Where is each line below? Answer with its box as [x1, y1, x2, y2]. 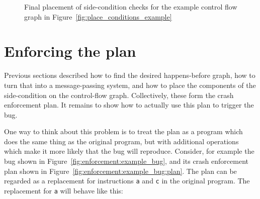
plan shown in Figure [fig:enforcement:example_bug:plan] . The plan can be [4, 165, 237, 176]
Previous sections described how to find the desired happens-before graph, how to [4, 70, 255, 80]
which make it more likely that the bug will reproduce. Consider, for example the [4, 146, 254, 156]
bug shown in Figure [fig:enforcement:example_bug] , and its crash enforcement [4, 156, 248, 166]
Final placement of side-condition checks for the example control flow [24, 2, 237, 12]
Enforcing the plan [4, 41, 136, 61]
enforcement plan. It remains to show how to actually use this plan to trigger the [4, 99, 254, 110]
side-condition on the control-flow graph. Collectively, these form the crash [4, 89, 234, 100]
